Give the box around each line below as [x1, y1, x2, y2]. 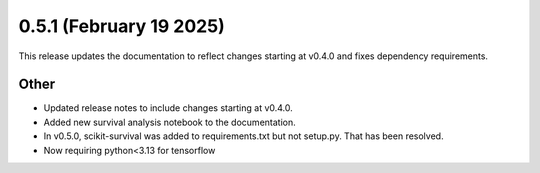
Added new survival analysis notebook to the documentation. [43, 116, 296, 128]
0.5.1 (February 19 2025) [18, 15, 225, 37]
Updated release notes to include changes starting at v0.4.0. [43, 102, 294, 114]
